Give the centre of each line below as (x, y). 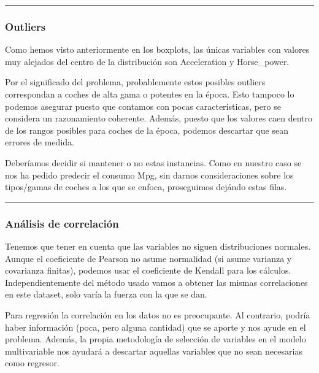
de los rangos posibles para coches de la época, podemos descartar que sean (147, 130)
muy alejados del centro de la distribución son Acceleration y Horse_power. (147, 61)
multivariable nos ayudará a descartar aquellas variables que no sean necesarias (154, 351)
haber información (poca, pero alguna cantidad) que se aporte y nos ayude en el (156, 327)
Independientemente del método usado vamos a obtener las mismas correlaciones (156, 282)
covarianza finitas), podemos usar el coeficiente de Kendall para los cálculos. (148, 270)
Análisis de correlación (62, 223)
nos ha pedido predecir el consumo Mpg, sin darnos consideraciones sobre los (149, 175)
